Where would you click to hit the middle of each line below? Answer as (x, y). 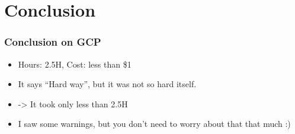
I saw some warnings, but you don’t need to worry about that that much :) (154, 124)
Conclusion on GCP (53, 42)
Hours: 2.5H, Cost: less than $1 (75, 64)
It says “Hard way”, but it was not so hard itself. (107, 84)
